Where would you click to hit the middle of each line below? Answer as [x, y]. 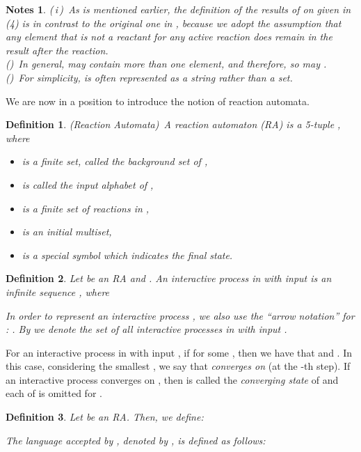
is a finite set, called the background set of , [115, 161]
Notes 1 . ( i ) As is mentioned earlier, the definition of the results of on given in [178, 9]
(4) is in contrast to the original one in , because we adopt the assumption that [174, 23]
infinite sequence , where [58, 291]
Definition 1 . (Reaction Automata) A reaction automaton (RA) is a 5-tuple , [173, 124]
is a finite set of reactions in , [86, 208]
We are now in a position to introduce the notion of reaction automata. [158, 101]
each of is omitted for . [54, 393]
